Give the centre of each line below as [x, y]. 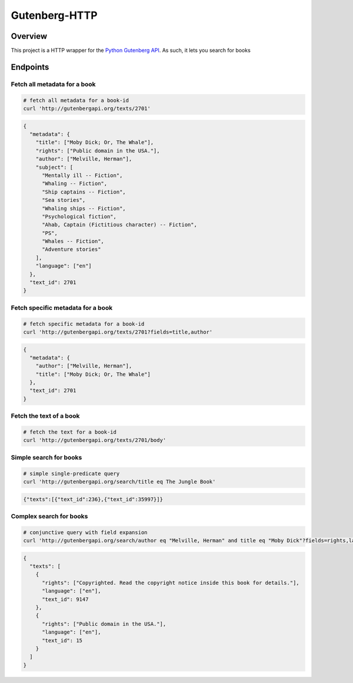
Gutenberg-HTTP [54, 15]
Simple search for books [46, 457]
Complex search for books [49, 516]
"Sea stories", [64, 200]
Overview [29, 36]
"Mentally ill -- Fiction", [82, 175]
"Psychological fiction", [79, 216]
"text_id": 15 [62, 640]
